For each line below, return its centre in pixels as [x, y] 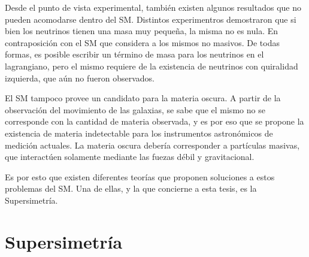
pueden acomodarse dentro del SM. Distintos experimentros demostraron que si [151, 19]
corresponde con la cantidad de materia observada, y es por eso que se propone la [154, 121]
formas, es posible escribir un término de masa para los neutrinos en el [134, 54]
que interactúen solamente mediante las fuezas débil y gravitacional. [130, 157]
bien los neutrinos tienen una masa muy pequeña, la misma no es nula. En [142, 31]
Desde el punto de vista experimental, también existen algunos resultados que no [153, 7]
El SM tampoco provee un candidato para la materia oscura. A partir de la [143, 98]
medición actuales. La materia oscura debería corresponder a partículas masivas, [152, 145]
